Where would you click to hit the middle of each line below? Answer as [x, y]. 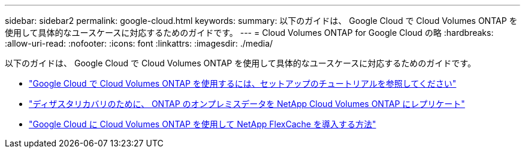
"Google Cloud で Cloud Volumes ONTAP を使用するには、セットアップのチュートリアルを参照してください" [243, 83]
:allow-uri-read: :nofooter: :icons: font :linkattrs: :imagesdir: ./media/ [139, 43]
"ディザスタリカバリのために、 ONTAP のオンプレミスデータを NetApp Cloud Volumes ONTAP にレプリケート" [247, 104]
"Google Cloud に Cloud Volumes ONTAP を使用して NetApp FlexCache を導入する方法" [203, 124]
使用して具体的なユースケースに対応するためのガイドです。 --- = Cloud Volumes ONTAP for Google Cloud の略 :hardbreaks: [249, 33]
